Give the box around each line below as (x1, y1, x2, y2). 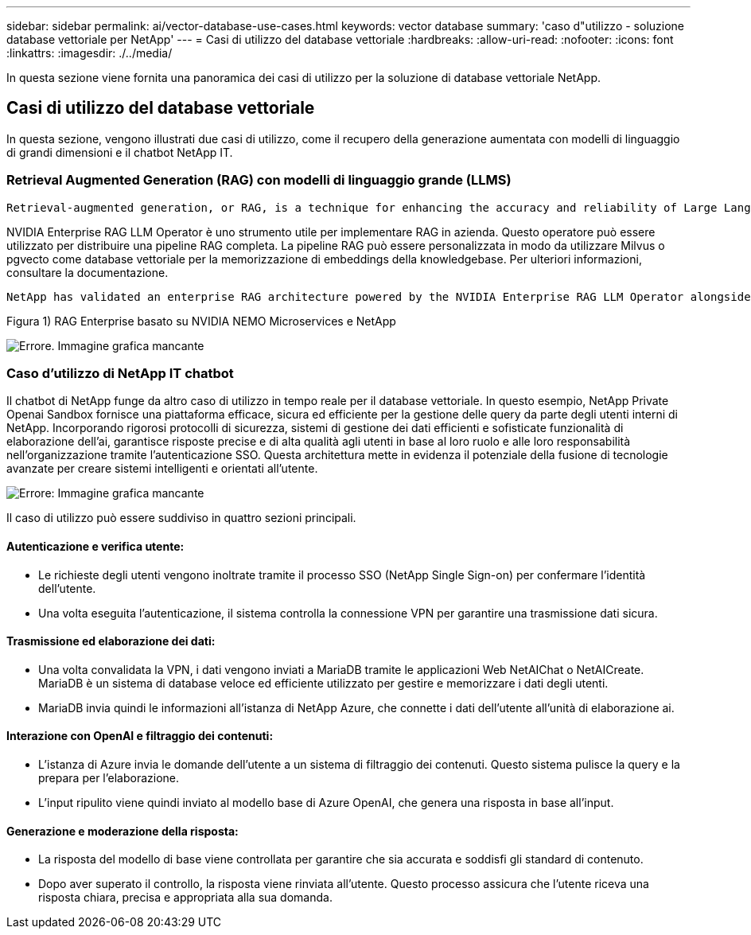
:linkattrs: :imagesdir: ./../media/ (6, 46, 173, 60)
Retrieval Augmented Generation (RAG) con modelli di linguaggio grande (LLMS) (6, 172, 512, 189)
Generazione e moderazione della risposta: (6, 824, 239, 838)
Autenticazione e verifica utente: (6, 539, 185, 553)
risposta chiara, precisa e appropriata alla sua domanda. (38, 890, 333, 905)
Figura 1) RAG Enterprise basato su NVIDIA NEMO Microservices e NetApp (6, 314, 396, 328)
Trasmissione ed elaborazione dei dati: (6, 634, 216, 649)
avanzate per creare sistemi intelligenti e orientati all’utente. (6, 462, 318, 476)
